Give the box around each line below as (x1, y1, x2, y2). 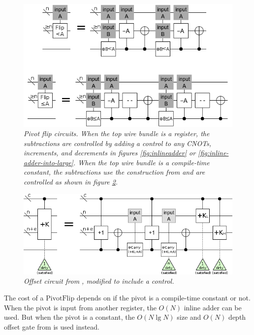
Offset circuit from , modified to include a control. (24, 276, 174, 286)
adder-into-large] (24, 157, 73, 167)
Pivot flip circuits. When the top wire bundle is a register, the (24, 128, 210, 139)
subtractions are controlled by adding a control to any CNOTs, (24, 138, 212, 148)
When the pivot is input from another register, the (4, 302, 157, 312)
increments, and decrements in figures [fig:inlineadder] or (24, 148, 196, 158)
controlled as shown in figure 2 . (24, 177, 118, 187)
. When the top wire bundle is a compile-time (73, 157, 210, 167)
